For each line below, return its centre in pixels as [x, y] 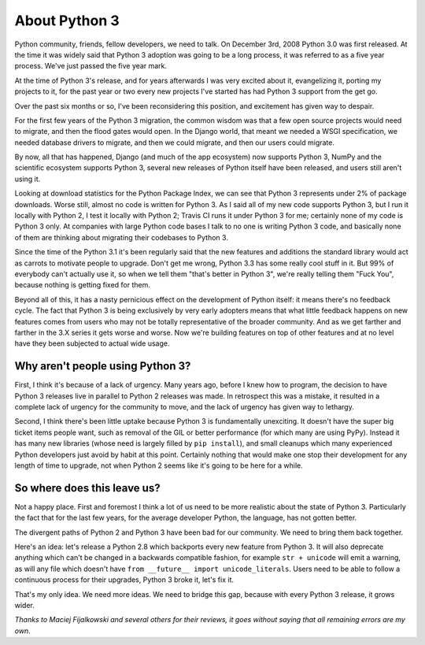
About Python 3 [67, 20]
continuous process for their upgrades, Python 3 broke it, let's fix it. [124, 580]
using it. [28, 179]
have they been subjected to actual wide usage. [92, 343]
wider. [25, 605]
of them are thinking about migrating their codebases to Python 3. [121, 237]
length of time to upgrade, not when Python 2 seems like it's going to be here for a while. [159, 465]
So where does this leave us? [87, 488]
